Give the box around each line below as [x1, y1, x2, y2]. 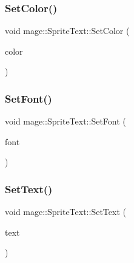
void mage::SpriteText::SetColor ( [5, 24, 130, 37]
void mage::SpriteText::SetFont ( [5, 115, 126, 128]
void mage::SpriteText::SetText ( [5, 205, 126, 218]
